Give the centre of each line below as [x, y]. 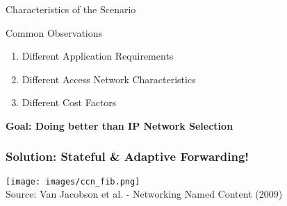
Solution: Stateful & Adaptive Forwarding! [128, 156]
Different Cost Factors [69, 102]
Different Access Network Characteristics [109, 79]
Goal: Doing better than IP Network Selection [120, 125]
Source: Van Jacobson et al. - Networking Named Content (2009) [144, 194]
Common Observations [54, 32]
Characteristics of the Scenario [71, 9]
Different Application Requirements [98, 56]
